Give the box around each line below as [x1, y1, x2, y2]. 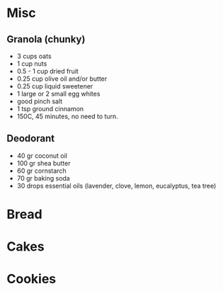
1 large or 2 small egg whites [16, 90, 101, 98]
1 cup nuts [16, 59, 47, 68]
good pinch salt [16, 97, 63, 105]
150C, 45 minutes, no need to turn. [16, 112, 118, 120]
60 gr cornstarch [16, 166, 67, 175]
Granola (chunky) [6, 33, 86, 45]
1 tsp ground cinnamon [16, 105, 84, 113]
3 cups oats [16, 52, 52, 60]
